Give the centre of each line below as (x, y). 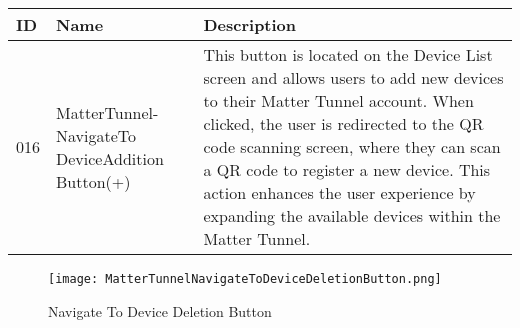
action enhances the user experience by (339, 192)
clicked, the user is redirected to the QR (343, 123)
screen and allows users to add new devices (353, 77)
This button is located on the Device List (348, 54)
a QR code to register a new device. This (347, 169)
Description (250, 24)
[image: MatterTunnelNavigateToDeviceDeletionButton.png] (245, 279)
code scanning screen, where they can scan (352, 146)
